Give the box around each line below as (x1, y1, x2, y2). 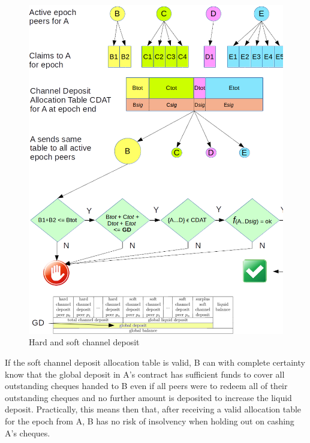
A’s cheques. (5, 426, 50, 439)
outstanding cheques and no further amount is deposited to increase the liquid (5, 391, 292, 403)
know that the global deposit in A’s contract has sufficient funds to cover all (5, 367, 285, 380)
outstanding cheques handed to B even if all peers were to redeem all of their (5, 379, 288, 392)
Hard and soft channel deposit (29, 336, 140, 348)
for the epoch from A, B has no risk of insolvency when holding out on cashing (5, 415, 294, 427)
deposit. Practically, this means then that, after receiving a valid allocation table (5, 403, 302, 415)
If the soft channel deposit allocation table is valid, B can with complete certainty (5, 356, 305, 369)
